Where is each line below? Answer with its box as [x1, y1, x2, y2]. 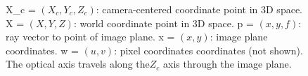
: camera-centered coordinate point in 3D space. [96, 2, 302, 16]
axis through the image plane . [163, 56, 292, 71]
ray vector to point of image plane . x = [6, 29, 175, 44]
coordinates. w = [6, 43, 79, 57]
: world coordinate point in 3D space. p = [73, 15, 254, 30]
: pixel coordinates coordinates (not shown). [114, 43, 303, 57]
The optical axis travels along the [6, 56, 150, 71]
